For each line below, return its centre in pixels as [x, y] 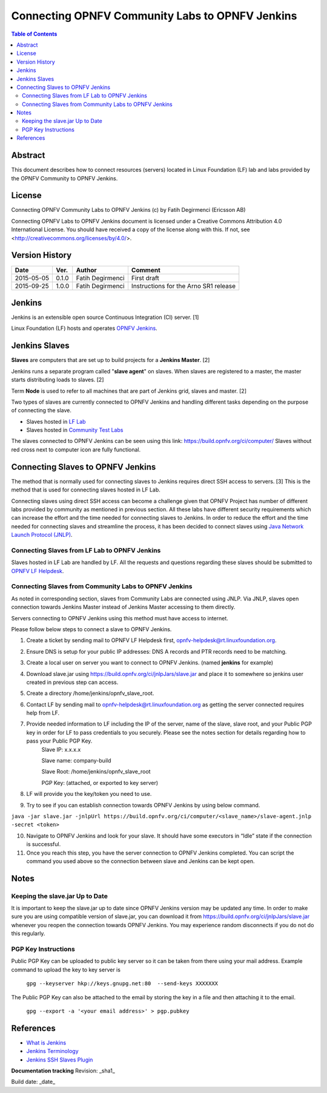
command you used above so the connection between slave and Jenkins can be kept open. [140, 861]
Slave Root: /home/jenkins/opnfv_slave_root [96, 772]
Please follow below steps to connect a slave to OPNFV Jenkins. [91, 629]
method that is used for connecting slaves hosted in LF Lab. [86, 490]
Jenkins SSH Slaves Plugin [60, 1060]
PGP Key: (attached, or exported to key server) [100, 783]
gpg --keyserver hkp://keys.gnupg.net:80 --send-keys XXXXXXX [122, 984]
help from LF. [43, 713]
